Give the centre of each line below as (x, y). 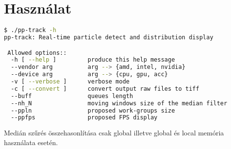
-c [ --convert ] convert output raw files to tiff (105, 89)
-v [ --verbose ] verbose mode (70, 82)
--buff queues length (72, 96)
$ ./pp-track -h (30, 30)
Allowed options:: (37, 53)
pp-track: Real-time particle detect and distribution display (109, 37)
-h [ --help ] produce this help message (93, 60)
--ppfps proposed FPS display (84, 118)
